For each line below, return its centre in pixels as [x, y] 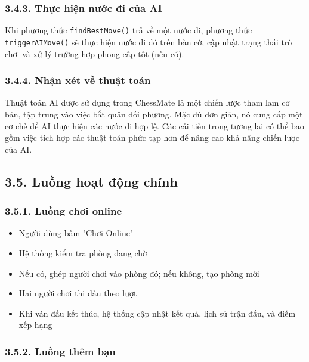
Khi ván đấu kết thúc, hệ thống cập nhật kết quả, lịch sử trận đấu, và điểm [157, 313]
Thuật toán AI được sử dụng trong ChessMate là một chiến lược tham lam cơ [147, 102]
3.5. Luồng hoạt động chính [91, 181]
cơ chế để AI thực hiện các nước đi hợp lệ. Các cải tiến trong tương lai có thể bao [154, 126]
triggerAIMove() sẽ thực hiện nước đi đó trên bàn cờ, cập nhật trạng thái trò [149, 41]
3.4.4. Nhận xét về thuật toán [78, 80]
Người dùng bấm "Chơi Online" [76, 233]
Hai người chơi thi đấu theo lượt [78, 293]
